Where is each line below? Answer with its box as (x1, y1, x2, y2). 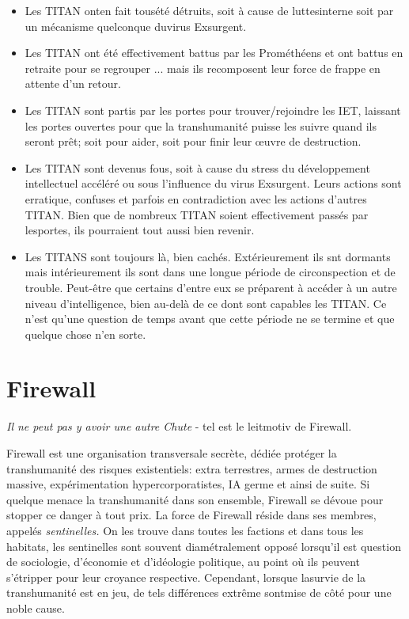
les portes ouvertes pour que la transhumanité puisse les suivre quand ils (25, 117, 377, 134)
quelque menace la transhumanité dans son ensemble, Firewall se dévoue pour (6, 491, 384, 507)
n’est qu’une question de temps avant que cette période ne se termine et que (25, 310, 395, 327)
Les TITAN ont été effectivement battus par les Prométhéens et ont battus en (25, 44, 403, 61)
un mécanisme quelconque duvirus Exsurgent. (25, 17, 247, 34)
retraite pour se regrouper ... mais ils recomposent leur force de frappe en (25, 59, 381, 76)
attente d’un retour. (25, 75, 121, 92)
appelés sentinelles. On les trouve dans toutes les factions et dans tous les (6, 522, 364, 538)
